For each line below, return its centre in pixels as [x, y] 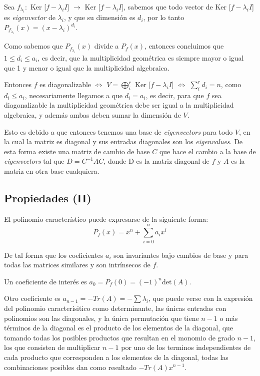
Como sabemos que [33, 46]
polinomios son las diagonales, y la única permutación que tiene [101, 318]
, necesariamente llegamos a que [74, 95]
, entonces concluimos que [184, 46]
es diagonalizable [65, 84]
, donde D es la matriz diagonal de [156, 161]
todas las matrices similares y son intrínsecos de [77, 265]
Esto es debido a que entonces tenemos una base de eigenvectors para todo [118, 131]
